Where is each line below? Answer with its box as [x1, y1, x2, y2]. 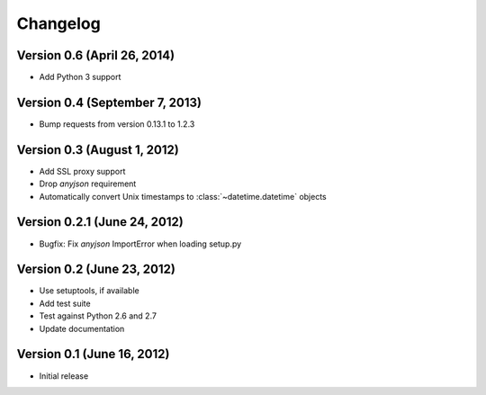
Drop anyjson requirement [39, 178, 137, 189]
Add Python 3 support [39, 72, 121, 83]
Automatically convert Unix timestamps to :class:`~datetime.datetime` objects [39, 191, 328, 202]
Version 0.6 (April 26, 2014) [16, 48, 175, 63]
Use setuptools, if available [39, 285, 139, 296]
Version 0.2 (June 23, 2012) [16, 262, 175, 277]
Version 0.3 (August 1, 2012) [16, 142, 179, 157]
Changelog [16, 13, 101, 33]
